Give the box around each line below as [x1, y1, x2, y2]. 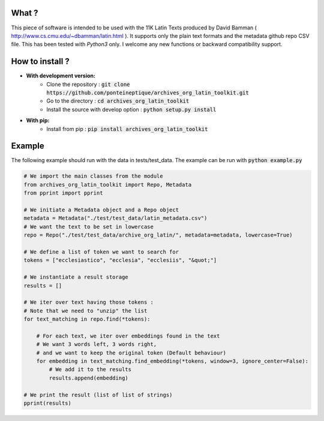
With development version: [26, 72, 96, 79]
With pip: [26, 117, 50, 124]
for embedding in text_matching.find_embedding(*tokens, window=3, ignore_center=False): [36, 358, 309, 365]
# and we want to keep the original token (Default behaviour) [36, 349, 227, 356]
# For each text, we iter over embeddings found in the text [36, 332, 220, 339]
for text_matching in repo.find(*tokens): [23, 316, 151, 323]
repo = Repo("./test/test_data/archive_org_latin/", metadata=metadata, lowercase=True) [23, 232, 293, 238]
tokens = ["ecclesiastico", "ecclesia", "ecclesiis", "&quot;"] [23, 257, 217, 264]
